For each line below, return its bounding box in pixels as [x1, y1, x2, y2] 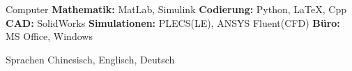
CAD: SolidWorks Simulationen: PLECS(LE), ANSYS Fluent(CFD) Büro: [6, 15, 340, 30]
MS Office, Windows [6, 29, 93, 43]
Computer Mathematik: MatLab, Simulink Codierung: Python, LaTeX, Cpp [6, 2, 346, 16]
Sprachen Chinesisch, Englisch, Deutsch [6, 52, 175, 66]
